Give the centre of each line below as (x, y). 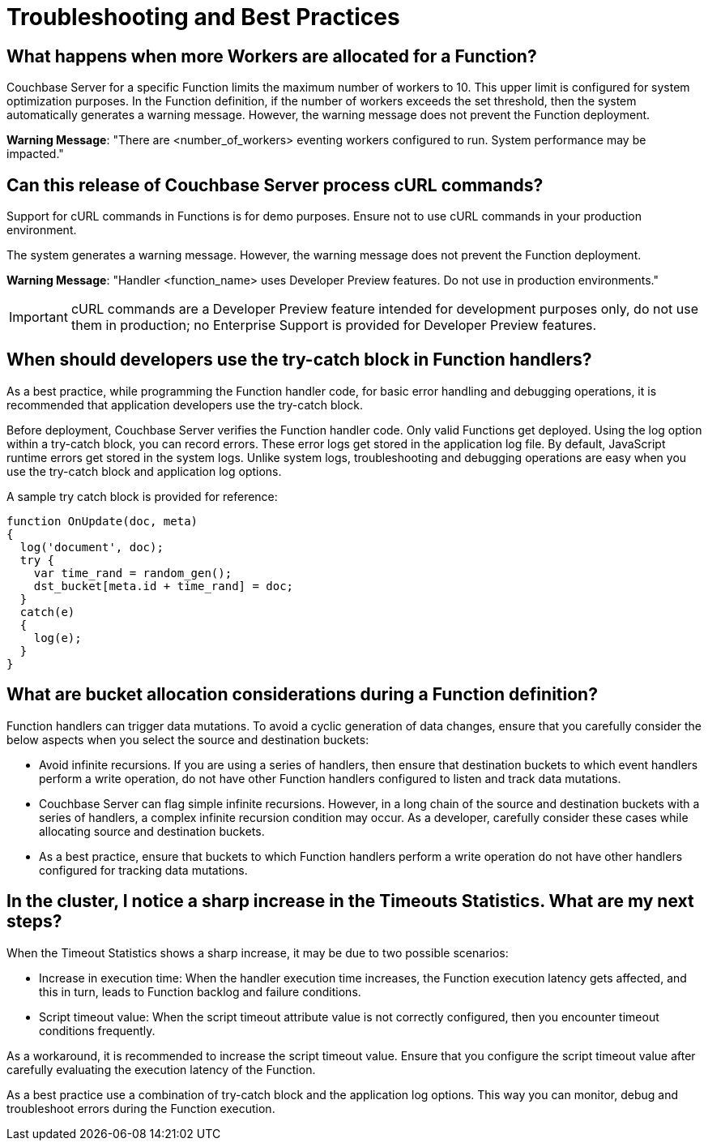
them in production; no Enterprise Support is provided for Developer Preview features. (334, 325)
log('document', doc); (92, 547)
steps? (34, 922)
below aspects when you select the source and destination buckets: (188, 739)
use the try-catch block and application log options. (144, 471)
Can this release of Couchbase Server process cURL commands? (275, 185)
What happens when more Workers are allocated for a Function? (272, 56)
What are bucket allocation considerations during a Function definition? (302, 695)
